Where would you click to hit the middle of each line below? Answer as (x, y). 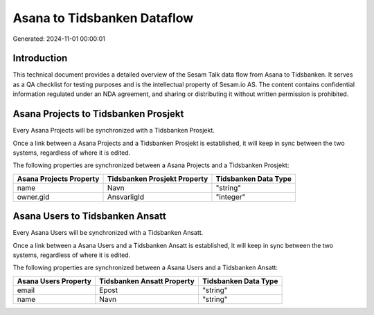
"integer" (231, 197)
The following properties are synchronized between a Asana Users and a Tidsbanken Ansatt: (145, 268)
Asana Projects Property (58, 178)
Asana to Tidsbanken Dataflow (103, 18)
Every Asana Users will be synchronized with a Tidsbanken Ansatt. (108, 233)
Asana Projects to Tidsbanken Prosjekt (98, 114)
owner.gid (33, 197)
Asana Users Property (54, 281)
